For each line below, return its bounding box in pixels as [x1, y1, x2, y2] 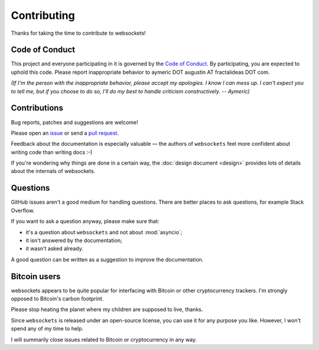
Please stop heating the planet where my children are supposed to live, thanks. [11, 306, 203, 313]
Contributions [11, 103, 63, 113]
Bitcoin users [11, 272, 61, 282]
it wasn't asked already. [25, 245, 84, 252]
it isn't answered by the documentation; [25, 237, 122, 244]
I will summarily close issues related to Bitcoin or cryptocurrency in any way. [11, 336, 197, 343]
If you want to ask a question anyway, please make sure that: [11, 218, 159, 225]
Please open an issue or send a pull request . [11, 129, 119, 136]
